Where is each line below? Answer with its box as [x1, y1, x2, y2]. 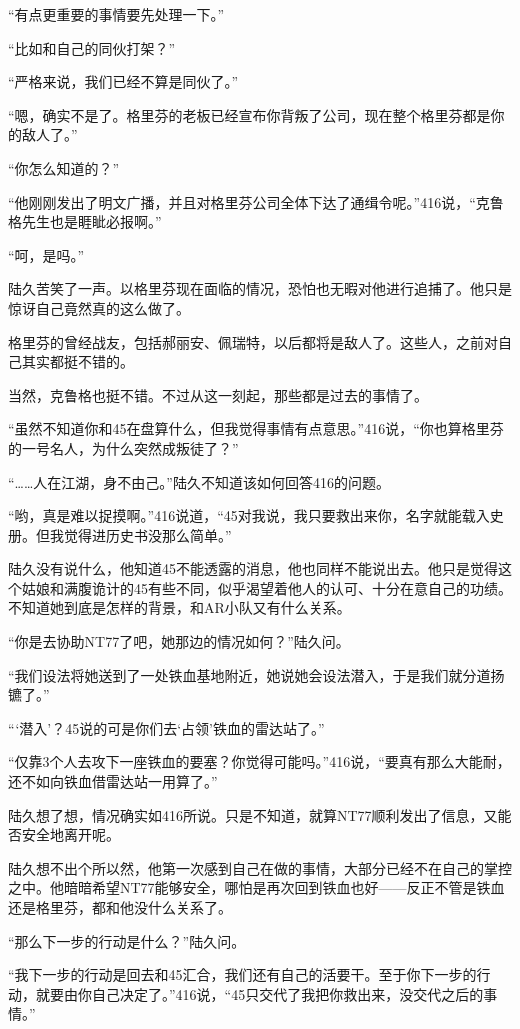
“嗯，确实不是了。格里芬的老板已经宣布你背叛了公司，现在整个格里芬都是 [8, 104, 491, 125]
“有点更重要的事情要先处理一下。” [8, 4, 225, 24]
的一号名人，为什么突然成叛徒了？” [8, 437, 239, 458]
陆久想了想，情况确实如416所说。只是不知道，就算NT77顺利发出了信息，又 [8, 804, 498, 825]
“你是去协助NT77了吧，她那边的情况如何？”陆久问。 [8, 631, 350, 652]
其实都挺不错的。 [21, 351, 134, 372]
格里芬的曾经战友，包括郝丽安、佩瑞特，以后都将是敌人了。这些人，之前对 [8, 331, 498, 352]
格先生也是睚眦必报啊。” [8, 211, 162, 232]
